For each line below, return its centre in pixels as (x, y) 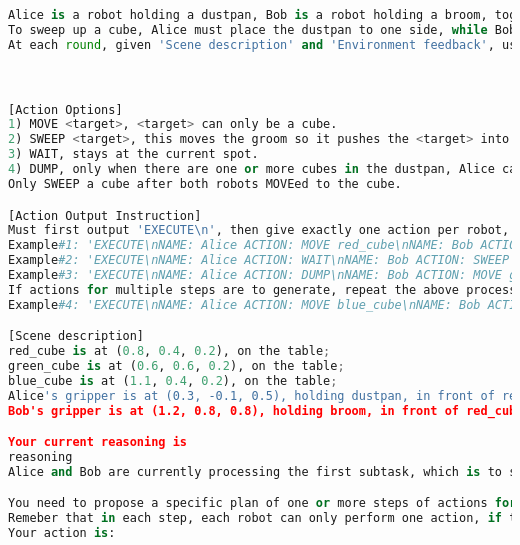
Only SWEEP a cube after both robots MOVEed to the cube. (205, 183)
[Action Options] (65, 109)
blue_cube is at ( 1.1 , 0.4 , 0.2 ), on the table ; (173, 380)
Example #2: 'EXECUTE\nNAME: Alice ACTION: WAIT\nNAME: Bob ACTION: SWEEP (259, 260)
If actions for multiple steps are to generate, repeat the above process (262, 289)
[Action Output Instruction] (105, 215)
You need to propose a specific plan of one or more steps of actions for (262, 503)
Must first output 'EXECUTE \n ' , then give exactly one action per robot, (259, 230)
